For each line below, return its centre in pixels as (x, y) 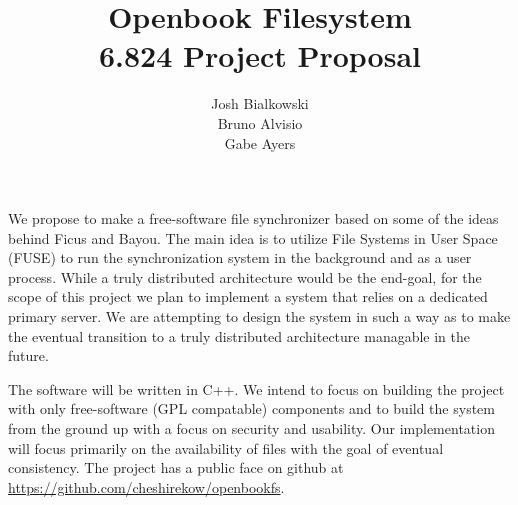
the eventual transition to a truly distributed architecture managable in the (239, 335)
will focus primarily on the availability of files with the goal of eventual (226, 447)
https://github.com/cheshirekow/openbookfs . (146, 486)
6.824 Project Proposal (260, 55)
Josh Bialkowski (260, 103)
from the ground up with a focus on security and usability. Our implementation (251, 428)
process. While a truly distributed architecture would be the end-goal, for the (245, 276)
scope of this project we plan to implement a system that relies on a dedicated (248, 296)
